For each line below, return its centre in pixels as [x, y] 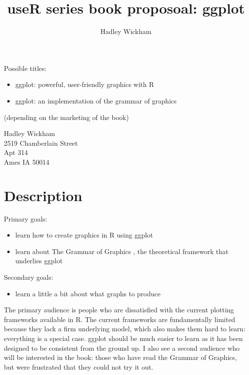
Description [43, 195]
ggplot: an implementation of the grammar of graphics [96, 100]
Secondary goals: [29, 277]
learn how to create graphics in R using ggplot [84, 235]
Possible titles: [25, 68]
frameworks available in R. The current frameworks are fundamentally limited [120, 319]
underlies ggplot [39, 261]
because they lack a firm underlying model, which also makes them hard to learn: [125, 329]
